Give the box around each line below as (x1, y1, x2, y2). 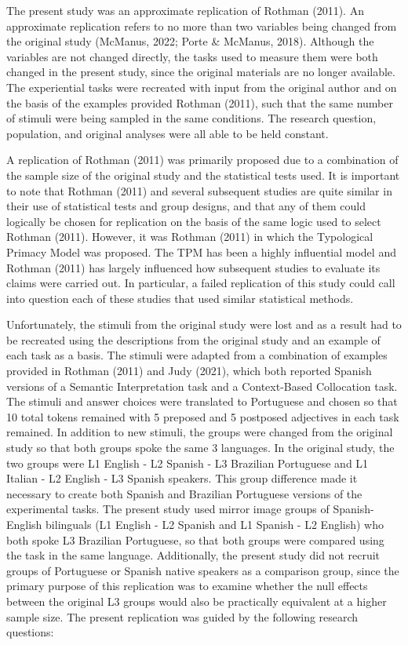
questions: (6, 624, 54, 640)
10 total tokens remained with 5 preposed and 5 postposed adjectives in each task (6, 408, 399, 425)
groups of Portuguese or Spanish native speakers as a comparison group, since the (6, 562, 399, 578)
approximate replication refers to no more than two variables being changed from (6, 17, 397, 34)
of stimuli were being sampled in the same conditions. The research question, (6, 110, 377, 126)
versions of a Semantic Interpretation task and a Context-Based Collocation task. (6, 377, 398, 394)
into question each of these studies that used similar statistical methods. (6, 290, 354, 306)
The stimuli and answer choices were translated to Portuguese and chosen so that (6, 393, 398, 410)
